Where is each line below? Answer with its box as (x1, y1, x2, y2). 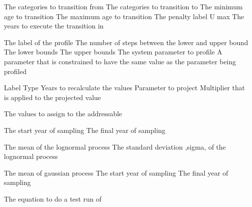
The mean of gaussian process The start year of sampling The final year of (4, 167, 228, 178)
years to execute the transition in (4, 21, 104, 31)
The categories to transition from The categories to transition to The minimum (4, 1, 243, 11)
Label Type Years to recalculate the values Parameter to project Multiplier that (4, 82, 245, 93)
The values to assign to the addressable (4, 108, 122, 119)
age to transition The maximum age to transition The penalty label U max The (4, 11, 244, 21)
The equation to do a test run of (4, 193, 102, 204)
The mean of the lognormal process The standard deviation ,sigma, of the (4, 141, 226, 152)
